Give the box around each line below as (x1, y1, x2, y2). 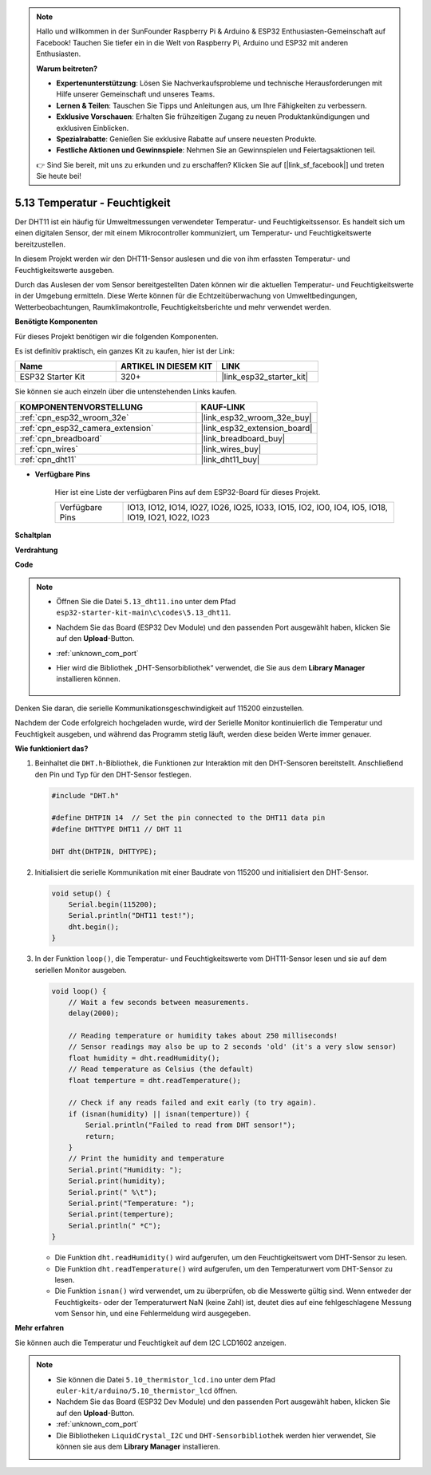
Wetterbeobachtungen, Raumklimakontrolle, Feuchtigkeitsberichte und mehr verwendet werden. (14, 302, 331, 311)
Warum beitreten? (36, 64, 98, 73)
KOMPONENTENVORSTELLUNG (19, 401, 144, 413)
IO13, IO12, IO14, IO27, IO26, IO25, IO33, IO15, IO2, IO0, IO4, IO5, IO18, (127, 502, 389, 513)
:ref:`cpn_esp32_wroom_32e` (19, 412, 129, 423)
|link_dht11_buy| (200, 453, 260, 465)
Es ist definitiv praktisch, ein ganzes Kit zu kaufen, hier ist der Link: (14, 346, 235, 355)
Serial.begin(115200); (68, 900, 157, 909)
